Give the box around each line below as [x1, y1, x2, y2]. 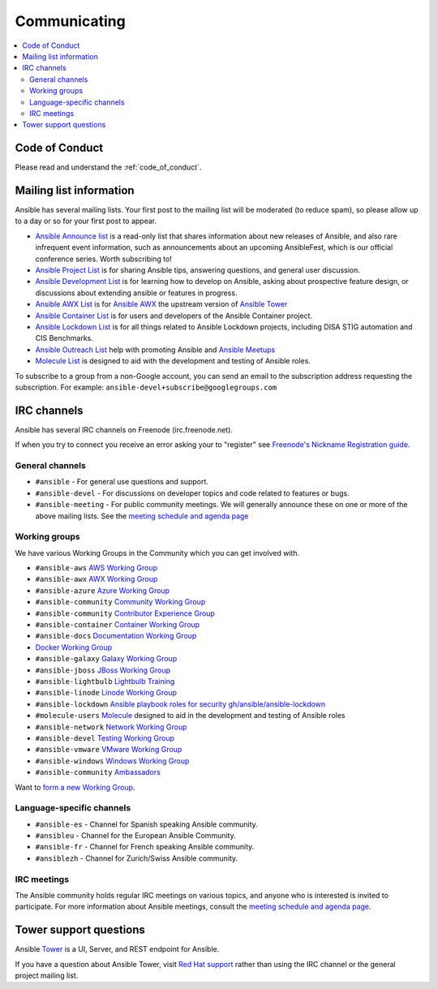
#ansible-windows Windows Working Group [35, 755, 190, 766]
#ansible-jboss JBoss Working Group [35, 665, 170, 675]
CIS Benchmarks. [35, 333, 93, 343]
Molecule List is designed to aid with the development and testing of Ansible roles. [35, 356, 311, 366]
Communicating [15, 12, 126, 30]
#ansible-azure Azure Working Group [35, 585, 170, 596]
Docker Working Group [35, 642, 113, 652]
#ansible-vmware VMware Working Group [35, 745, 182, 755]
